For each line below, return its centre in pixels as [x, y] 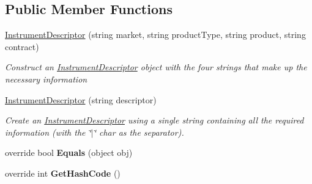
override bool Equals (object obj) [69, 153]
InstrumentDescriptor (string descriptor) [81, 99]
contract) [22, 46]
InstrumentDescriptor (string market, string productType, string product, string [155, 35]
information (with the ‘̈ [48, 132]
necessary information [46, 79]
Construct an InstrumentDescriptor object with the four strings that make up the [156, 67]
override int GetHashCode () [63, 173]
